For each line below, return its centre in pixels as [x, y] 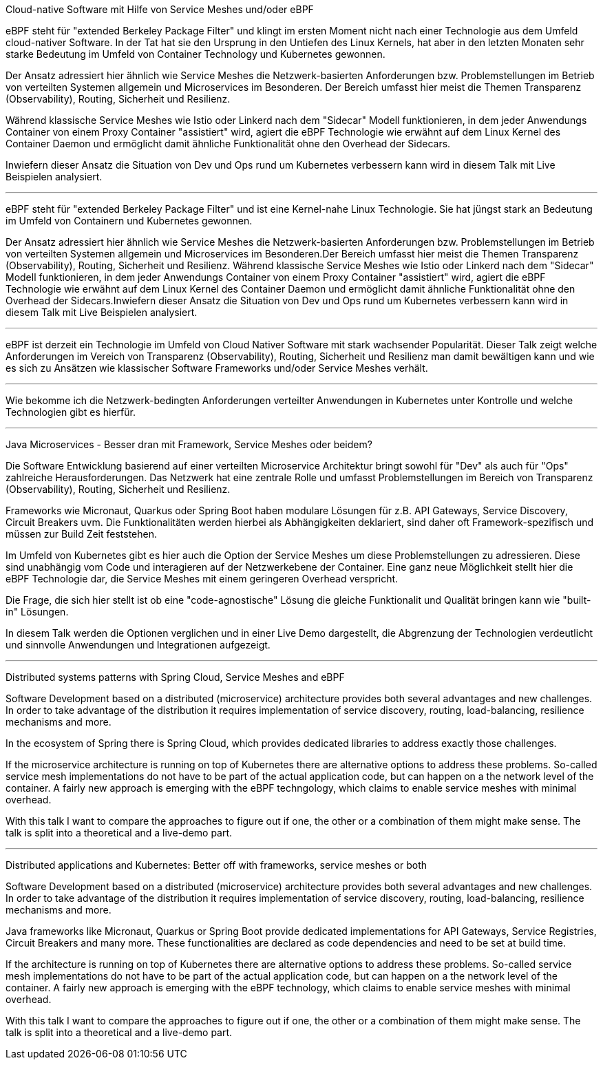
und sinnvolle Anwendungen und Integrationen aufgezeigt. [138, 645]
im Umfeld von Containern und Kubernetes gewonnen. [129, 221]
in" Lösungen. [37, 612]
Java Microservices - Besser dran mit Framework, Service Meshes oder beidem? [189, 444]
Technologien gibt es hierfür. [71, 412]
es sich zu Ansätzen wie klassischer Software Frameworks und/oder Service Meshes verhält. [217, 368]
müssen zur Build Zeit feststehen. [82, 534]
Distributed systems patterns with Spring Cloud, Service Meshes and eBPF [175, 677]
